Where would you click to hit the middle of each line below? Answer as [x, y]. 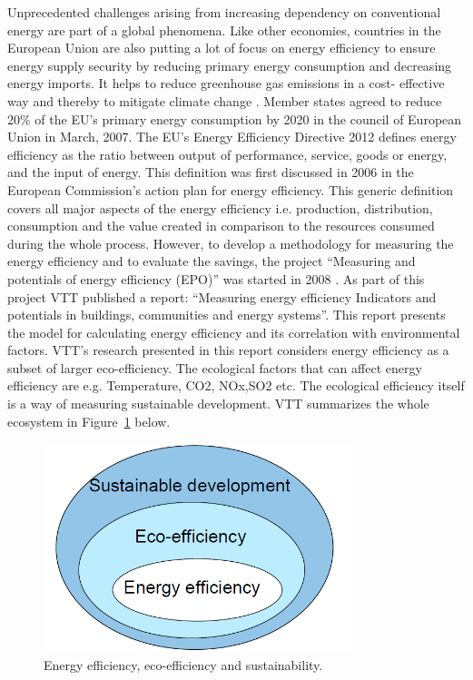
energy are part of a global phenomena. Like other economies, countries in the [224, 30]
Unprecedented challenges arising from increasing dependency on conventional [224, 12]
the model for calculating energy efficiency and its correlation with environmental [234, 332]
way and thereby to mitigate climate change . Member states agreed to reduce [225, 100]
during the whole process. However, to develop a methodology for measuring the [231, 243]
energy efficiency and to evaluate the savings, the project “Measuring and [212, 261]
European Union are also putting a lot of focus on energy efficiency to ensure [222, 48]
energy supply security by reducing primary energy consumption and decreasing [230, 65]
